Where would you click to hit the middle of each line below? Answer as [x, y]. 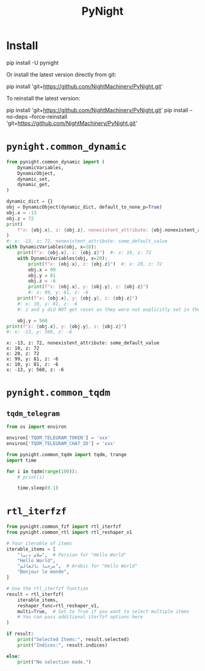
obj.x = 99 [42, 270]
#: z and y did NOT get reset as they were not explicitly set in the [109, 309]
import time [21, 460]
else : [13, 656]
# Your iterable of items [39, 543]
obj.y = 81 [42, 276]
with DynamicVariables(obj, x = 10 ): [52, 247]
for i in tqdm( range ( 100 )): [42, 471]
